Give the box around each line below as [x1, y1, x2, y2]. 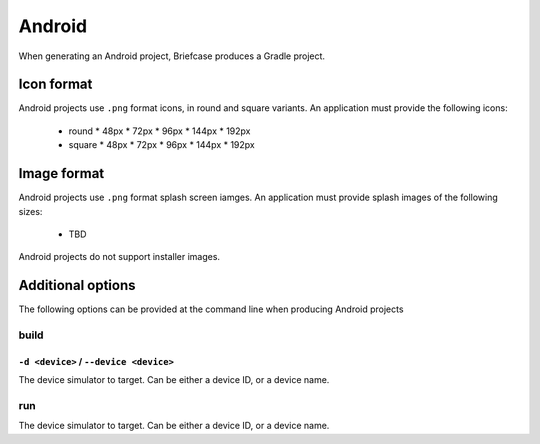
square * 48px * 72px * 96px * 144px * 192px [68, 139, 255, 151]
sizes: [18, 205, 43, 217]
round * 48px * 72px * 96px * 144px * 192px [68, 125, 251, 137]
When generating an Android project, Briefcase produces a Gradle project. [18, 50, 325, 62]
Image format [18, 165, 105, 182]
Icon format [18, 76, 93, 93]
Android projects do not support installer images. [18, 251, 220, 263]
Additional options [18, 277, 136, 294]
